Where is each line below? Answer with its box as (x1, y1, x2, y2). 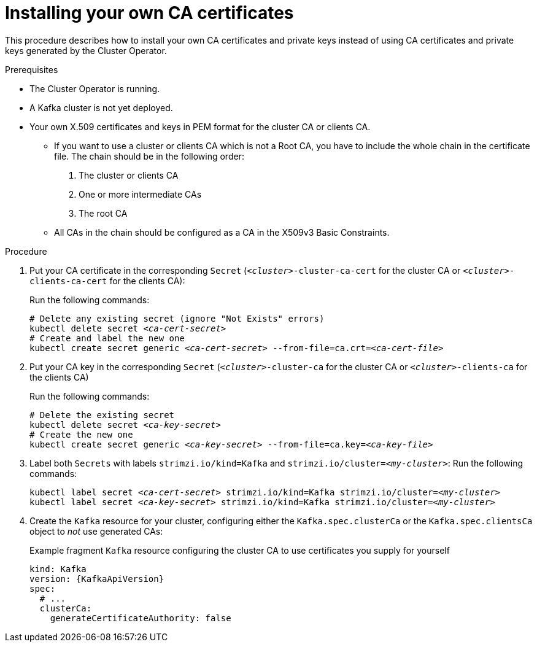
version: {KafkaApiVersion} (29, 573, 164, 584)
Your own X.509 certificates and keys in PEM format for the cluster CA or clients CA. (29, 121, 371, 132)
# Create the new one (29, 429, 133, 440)
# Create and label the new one (29, 333, 185, 343)
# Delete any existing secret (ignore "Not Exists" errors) (29, 313, 325, 323)
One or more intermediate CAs (79, 188, 202, 200)
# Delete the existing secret (29, 409, 175, 420)
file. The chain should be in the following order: (54, 150, 244, 161)
